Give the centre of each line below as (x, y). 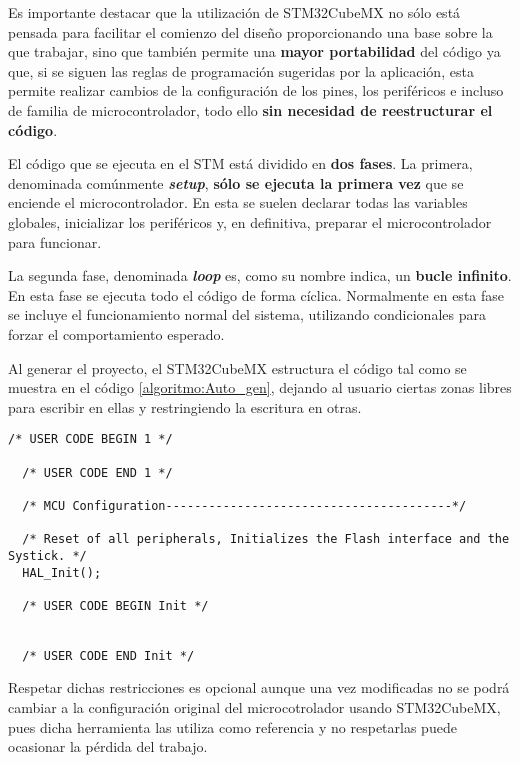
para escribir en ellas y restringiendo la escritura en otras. (185, 406)
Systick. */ (47, 555)
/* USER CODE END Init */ (108, 655)
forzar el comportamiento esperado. (116, 333)
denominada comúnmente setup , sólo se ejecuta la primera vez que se (236, 182)
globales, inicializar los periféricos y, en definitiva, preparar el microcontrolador (250, 221)
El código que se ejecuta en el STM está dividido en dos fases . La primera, (240, 163)
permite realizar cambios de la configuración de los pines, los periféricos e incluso (256, 90)
